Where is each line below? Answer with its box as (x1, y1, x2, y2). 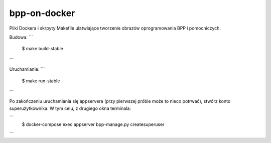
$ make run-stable (22, 78, 60, 84)
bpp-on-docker (9, 8, 75, 19)
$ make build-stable (22, 46, 64, 52)
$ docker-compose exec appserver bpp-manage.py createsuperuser (22, 121, 165, 127)
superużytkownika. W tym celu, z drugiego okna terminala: (9, 105, 131, 111)
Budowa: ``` (9, 34, 33, 40)
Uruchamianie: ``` (9, 66, 45, 72)
